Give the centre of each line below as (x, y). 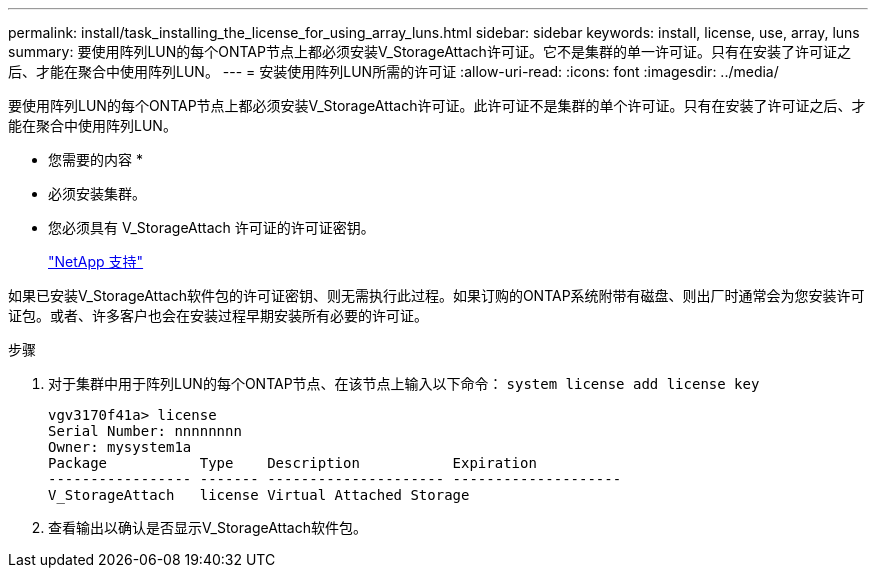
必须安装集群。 (97, 193)
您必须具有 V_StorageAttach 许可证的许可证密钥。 (211, 227)
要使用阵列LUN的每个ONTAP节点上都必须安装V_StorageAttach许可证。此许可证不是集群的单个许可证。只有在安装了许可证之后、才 (437, 105)
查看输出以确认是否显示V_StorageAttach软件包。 (207, 527)
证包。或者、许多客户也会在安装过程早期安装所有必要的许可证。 (218, 315)
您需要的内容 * (95, 159)
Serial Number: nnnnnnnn (145, 431)
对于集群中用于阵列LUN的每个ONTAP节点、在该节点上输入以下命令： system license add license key (404, 383)
